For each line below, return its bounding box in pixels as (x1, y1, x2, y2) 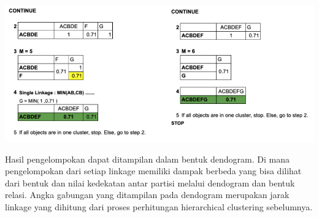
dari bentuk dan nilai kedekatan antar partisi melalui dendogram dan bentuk (5, 176, 295, 189)
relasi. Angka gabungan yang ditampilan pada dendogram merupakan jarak (5, 188, 290, 201)
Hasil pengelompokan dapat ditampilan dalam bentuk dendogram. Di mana (5, 152, 290, 165)
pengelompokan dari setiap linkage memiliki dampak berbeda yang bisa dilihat (5, 164, 302, 177)
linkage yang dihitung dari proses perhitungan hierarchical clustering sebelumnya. (5, 200, 313, 213)
